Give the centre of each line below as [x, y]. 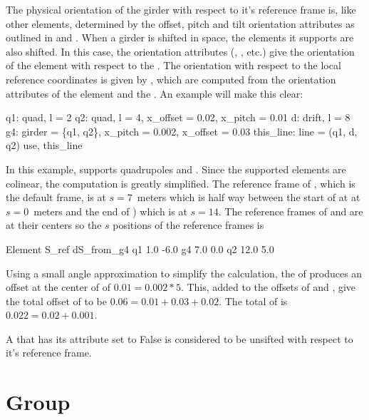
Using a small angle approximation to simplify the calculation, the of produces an [184, 273]
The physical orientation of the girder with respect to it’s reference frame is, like [181, 9]
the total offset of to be [57, 301]
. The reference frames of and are [291, 211]
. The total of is [253, 301]
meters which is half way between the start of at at [249, 197]
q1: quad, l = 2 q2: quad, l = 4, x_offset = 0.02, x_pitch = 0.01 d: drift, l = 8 [178, 117]
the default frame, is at [56, 197]
